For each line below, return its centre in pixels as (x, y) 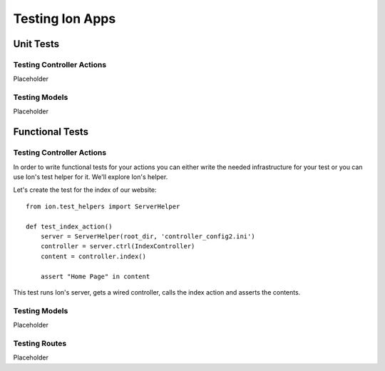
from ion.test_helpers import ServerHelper (103, 206)
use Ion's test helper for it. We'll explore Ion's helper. (91, 177)
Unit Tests (36, 44)
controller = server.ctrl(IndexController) (118, 247)
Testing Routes (40, 343)
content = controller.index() (93, 256)
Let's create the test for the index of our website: (85, 190)
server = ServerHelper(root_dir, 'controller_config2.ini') (148, 236)
